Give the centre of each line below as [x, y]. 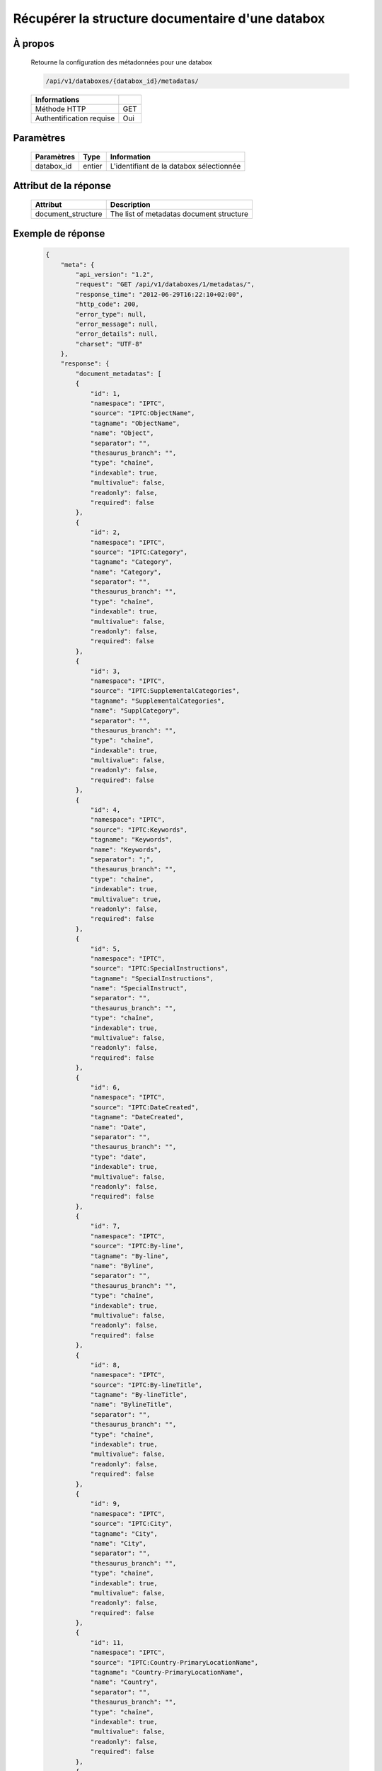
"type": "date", [118, 1157]
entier [92, 166]
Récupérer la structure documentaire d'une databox [169, 18]
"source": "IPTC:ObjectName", [143, 413]
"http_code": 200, [107, 304]
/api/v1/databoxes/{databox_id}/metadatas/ [122, 81]
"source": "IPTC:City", [132, 1524]
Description [131, 204]
